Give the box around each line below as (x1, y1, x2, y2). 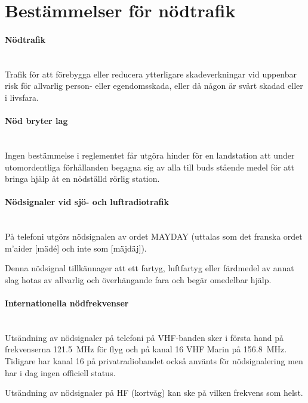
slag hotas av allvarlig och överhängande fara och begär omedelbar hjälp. (5, 273, 272, 286)
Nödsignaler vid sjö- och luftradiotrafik (5, 196, 170, 208)
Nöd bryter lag (5, 114, 68, 127)
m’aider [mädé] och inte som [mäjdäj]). (5, 241, 147, 254)
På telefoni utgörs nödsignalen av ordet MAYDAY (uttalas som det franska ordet (5, 230, 303, 243)
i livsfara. (5, 91, 39, 103)
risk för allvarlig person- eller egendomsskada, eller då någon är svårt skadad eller (5, 79, 303, 92)
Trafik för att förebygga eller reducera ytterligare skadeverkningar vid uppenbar (5, 67, 297, 80)
